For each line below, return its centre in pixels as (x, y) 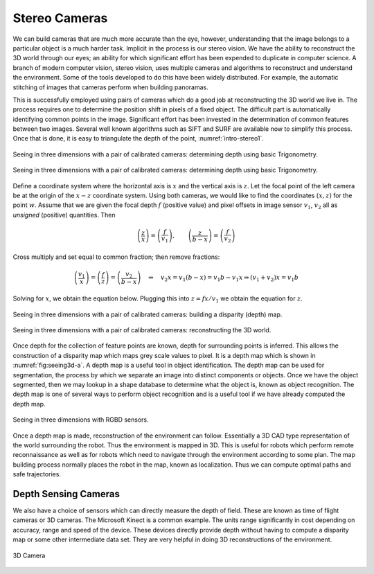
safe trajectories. (37, 474)
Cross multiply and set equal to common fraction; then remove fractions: (116, 257)
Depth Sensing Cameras (66, 494)
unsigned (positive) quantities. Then (64, 215)
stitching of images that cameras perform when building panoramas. (110, 87)
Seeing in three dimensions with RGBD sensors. (81, 420)
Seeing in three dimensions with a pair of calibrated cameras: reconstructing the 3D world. (142, 330)
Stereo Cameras (60, 18)
